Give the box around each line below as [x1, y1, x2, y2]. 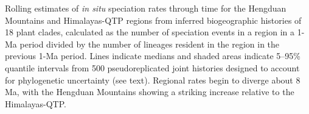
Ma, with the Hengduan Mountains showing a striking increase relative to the [5, 85, 294, 98]
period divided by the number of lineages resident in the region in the [19, 37, 280, 50]
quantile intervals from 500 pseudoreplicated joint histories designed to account [5, 61, 300, 74]
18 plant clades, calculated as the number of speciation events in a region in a [5, 26, 294, 38]
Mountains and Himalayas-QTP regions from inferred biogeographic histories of [5, 13, 302, 26]
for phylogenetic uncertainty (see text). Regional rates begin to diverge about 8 [5, 73, 300, 86]
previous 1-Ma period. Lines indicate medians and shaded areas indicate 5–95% [5, 49, 301, 62]
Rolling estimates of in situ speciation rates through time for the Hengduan [5, 2, 286, 14]
